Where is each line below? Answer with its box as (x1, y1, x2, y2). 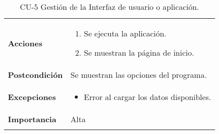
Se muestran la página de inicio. (84, 47, 194, 58)
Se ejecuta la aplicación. (84, 28, 167, 39)
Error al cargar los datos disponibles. (84, 91, 211, 102)
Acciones (8, 37, 42, 49)
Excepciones (8, 91, 56, 102)
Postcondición (8, 69, 63, 80)
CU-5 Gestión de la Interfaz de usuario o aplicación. (20, 1, 199, 12)
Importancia (8, 113, 57, 125)
